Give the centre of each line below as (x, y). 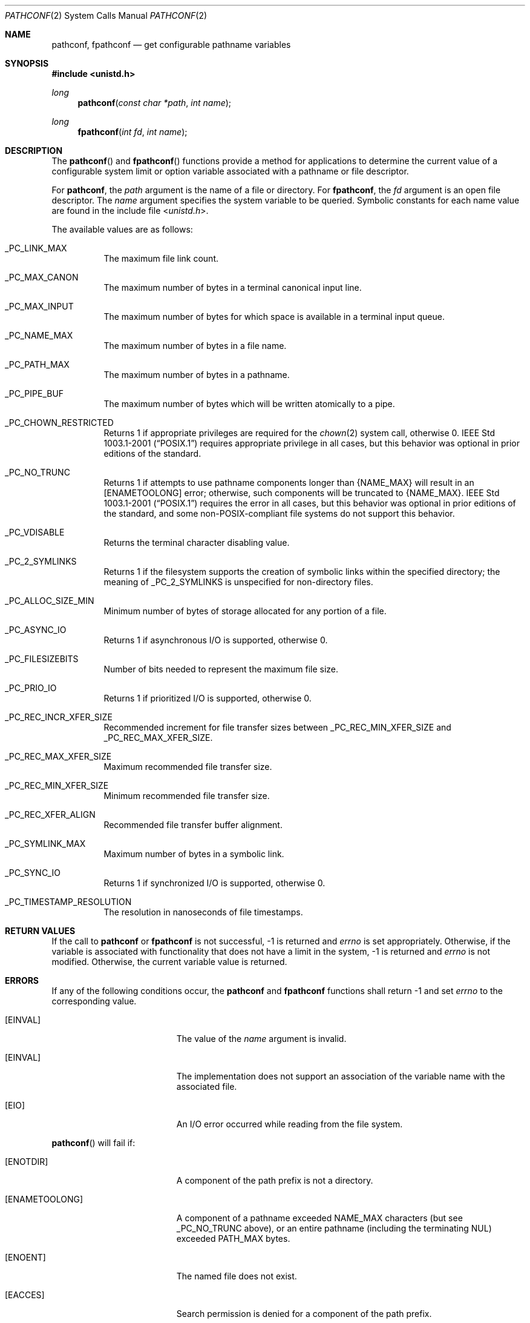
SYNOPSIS (27, 63)
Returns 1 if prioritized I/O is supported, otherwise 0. (208, 698)
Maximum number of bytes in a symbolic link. (194, 854)
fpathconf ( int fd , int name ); (132, 132)
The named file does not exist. (237, 1276)
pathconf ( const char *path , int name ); (155, 103)
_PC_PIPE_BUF (34, 393)
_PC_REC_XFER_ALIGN (50, 814)
